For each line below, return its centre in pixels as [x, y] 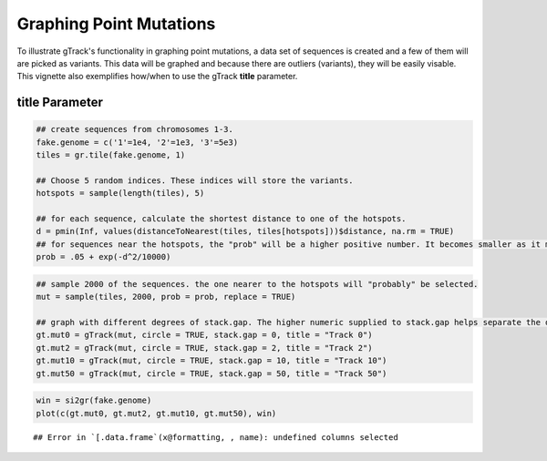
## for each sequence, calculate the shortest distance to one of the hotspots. [221, 219]
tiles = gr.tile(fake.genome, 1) [111, 155]
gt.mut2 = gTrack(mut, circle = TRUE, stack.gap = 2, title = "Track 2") [204, 348]
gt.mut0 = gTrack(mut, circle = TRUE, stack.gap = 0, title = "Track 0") [204, 335]
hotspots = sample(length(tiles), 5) [120, 193]
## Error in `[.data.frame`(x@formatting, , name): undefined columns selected [216, 437]
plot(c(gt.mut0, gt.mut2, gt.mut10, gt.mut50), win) [156, 413]
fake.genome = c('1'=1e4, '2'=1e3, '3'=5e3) [137, 142]
